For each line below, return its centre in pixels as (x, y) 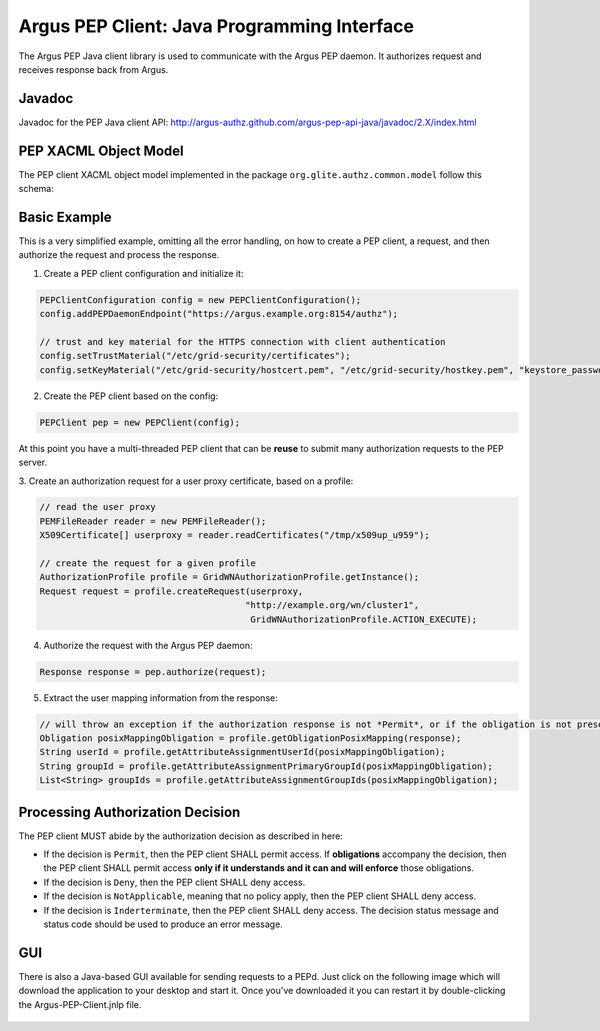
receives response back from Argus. (93, 69)
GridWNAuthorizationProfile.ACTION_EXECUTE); (364, 619)
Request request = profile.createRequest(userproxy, (171, 591)
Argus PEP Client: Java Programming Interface (216, 26)
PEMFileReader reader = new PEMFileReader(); (153, 521)
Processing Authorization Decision (129, 811)
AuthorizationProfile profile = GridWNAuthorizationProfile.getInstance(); (229, 577)
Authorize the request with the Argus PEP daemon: (148, 645)
